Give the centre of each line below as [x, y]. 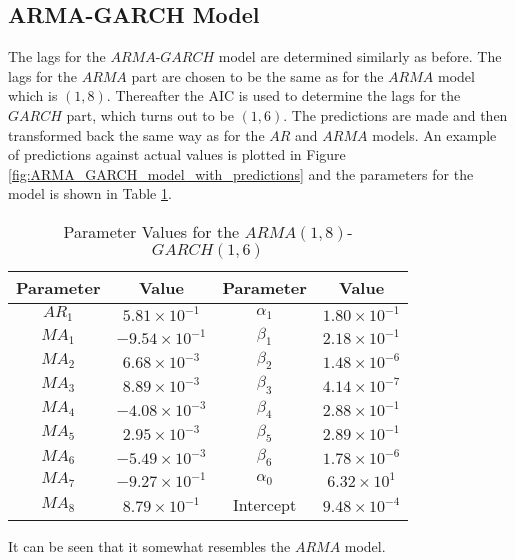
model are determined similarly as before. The [360, 56]
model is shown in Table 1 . [90, 193]
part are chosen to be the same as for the [257, 75]
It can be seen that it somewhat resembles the [149, 546]
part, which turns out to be [150, 114]
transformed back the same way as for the [136, 134]
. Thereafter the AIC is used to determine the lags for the [283, 95]
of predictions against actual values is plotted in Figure [177, 154]
